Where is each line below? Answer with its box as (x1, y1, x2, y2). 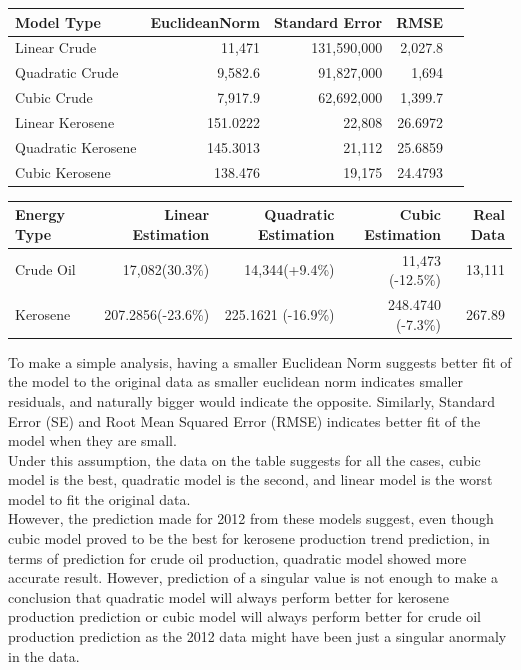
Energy (15, 204, 66, 225)
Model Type (15, 11, 101, 32)
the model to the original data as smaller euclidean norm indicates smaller (8, 371, 464, 392)
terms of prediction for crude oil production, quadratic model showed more (8, 547, 467, 568)
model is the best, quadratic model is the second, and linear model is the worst (8, 469, 493, 490)
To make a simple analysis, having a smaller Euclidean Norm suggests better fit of (8, 351, 512, 372)
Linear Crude (15, 37, 97, 58)
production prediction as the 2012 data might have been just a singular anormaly (8, 626, 507, 647)
